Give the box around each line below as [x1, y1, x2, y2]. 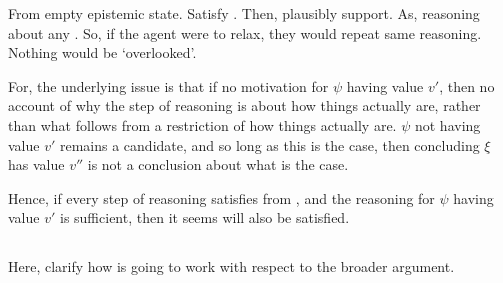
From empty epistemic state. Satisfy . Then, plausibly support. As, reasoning [8, 3, 480, 23]
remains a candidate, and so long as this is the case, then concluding [59, 134, 480, 155]
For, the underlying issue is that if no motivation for [8, 75, 329, 96]
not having [414, 114, 481, 135]
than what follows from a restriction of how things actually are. [8, 114, 397, 135]
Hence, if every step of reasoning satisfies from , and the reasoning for [8, 187, 435, 208]
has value [8, 154, 65, 175]
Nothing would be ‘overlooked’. [8, 42, 197, 63]
